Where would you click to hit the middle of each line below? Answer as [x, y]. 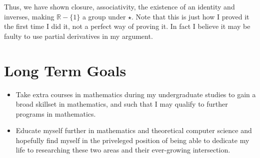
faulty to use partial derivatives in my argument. [78, 36]
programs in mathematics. [56, 113]
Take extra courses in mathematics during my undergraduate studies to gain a [136, 94]
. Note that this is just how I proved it [190, 16]
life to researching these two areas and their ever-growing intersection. [123, 150]
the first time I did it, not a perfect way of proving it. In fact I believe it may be [127, 26]
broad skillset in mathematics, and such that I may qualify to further [122, 104]
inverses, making [29, 16]
